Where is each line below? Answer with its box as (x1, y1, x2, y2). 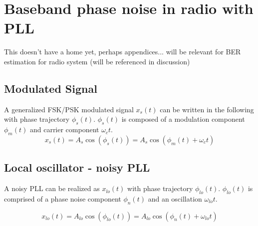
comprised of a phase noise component (4, 193, 121, 204)
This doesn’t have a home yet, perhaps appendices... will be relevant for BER (4, 46, 241, 57)
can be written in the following (160, 104, 254, 114)
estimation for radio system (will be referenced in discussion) (4, 56, 190, 66)
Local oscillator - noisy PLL (4, 160, 150, 175)
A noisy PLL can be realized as (4, 183, 100, 194)
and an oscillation (148, 193, 202, 204)
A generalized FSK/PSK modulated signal (4, 104, 134, 114)
